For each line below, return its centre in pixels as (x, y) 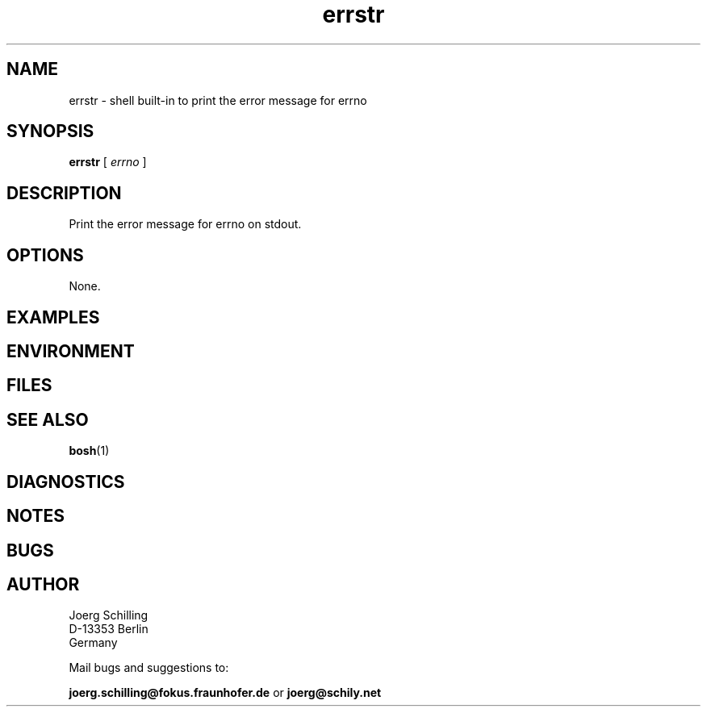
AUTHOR (43, 584)
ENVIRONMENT (71, 351)
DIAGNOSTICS (66, 482)
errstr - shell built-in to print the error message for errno (218, 100)
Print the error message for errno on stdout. (185, 224)
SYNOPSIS (50, 131)
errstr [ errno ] (108, 162)
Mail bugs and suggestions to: (149, 668)
